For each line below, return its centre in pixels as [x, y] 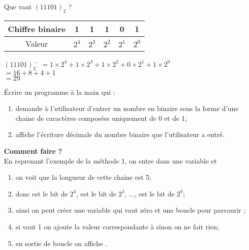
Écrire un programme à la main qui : [60, 92]
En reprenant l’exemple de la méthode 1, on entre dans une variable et [110, 160]
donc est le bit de [42, 193]
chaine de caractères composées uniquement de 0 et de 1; [101, 118]
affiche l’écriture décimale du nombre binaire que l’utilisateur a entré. [120, 134]
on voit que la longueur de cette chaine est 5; [83, 177]
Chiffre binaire [37, 28]
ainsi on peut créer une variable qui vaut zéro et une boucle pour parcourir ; [130, 210]
